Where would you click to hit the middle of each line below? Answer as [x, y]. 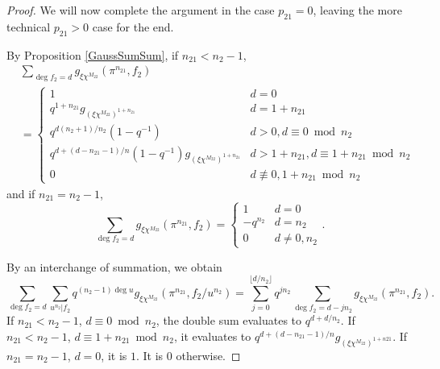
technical [29, 26]
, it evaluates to [212, 336]
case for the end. [133, 26]
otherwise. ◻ [208, 355]
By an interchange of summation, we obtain [114, 266]
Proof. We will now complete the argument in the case [141, 10]
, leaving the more [357, 10]
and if [21, 193]
